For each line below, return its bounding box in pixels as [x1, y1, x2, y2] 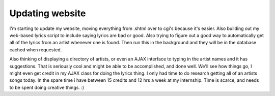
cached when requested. [9, 46, 62, 53]
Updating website [9, 8, 86, 19]
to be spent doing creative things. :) [9, 84, 84, 90]
